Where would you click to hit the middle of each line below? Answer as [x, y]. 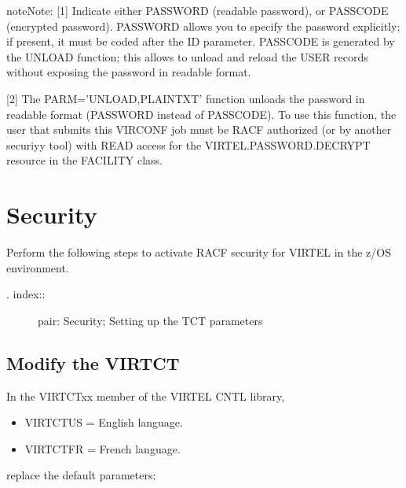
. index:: [26, 294]
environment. [38, 267]
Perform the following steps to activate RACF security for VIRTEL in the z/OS [199, 252]
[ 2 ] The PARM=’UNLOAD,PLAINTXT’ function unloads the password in [186, 98]
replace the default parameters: [81, 475]
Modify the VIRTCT [93, 362]
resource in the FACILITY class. [84, 160]
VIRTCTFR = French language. [102, 448]
